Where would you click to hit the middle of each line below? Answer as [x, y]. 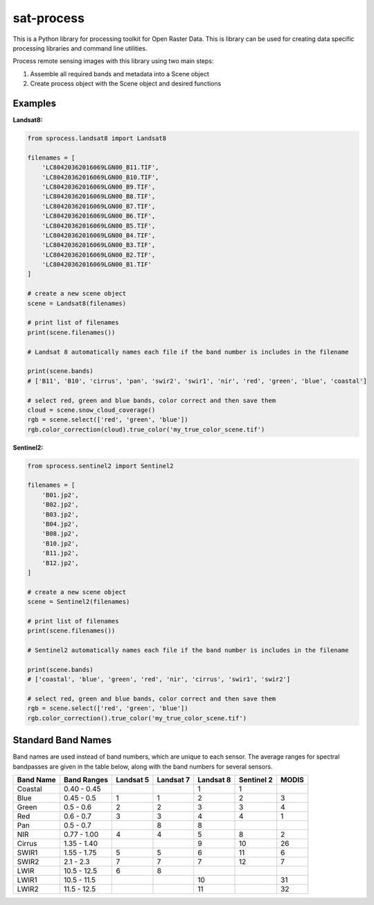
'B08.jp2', [60, 534]
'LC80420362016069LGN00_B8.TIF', [99, 197]
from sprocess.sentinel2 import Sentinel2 [100, 466]
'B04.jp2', [60, 524]
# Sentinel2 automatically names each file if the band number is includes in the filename [188, 650]
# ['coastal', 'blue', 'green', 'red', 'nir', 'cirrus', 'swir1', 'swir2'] [159, 679]
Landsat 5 [133, 780]
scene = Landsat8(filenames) [77, 303]
